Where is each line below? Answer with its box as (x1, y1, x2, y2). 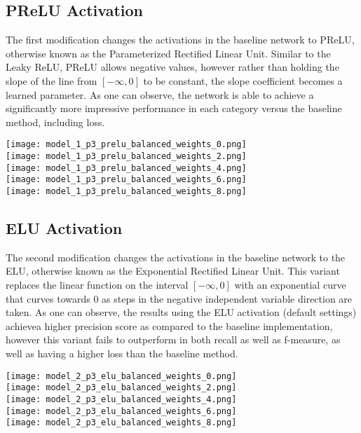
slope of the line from (6, 73, 97, 88)
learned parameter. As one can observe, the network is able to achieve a (6, 87, 314, 102)
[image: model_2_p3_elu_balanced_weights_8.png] (6, 418, 237, 428)
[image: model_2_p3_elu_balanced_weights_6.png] (6, 406, 237, 416)
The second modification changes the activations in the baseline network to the (6, 249, 346, 264)
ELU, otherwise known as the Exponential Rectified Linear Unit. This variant (6, 263, 340, 278)
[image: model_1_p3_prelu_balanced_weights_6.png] (6, 174, 247, 185)
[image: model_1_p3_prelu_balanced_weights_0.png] (6, 139, 247, 150)
